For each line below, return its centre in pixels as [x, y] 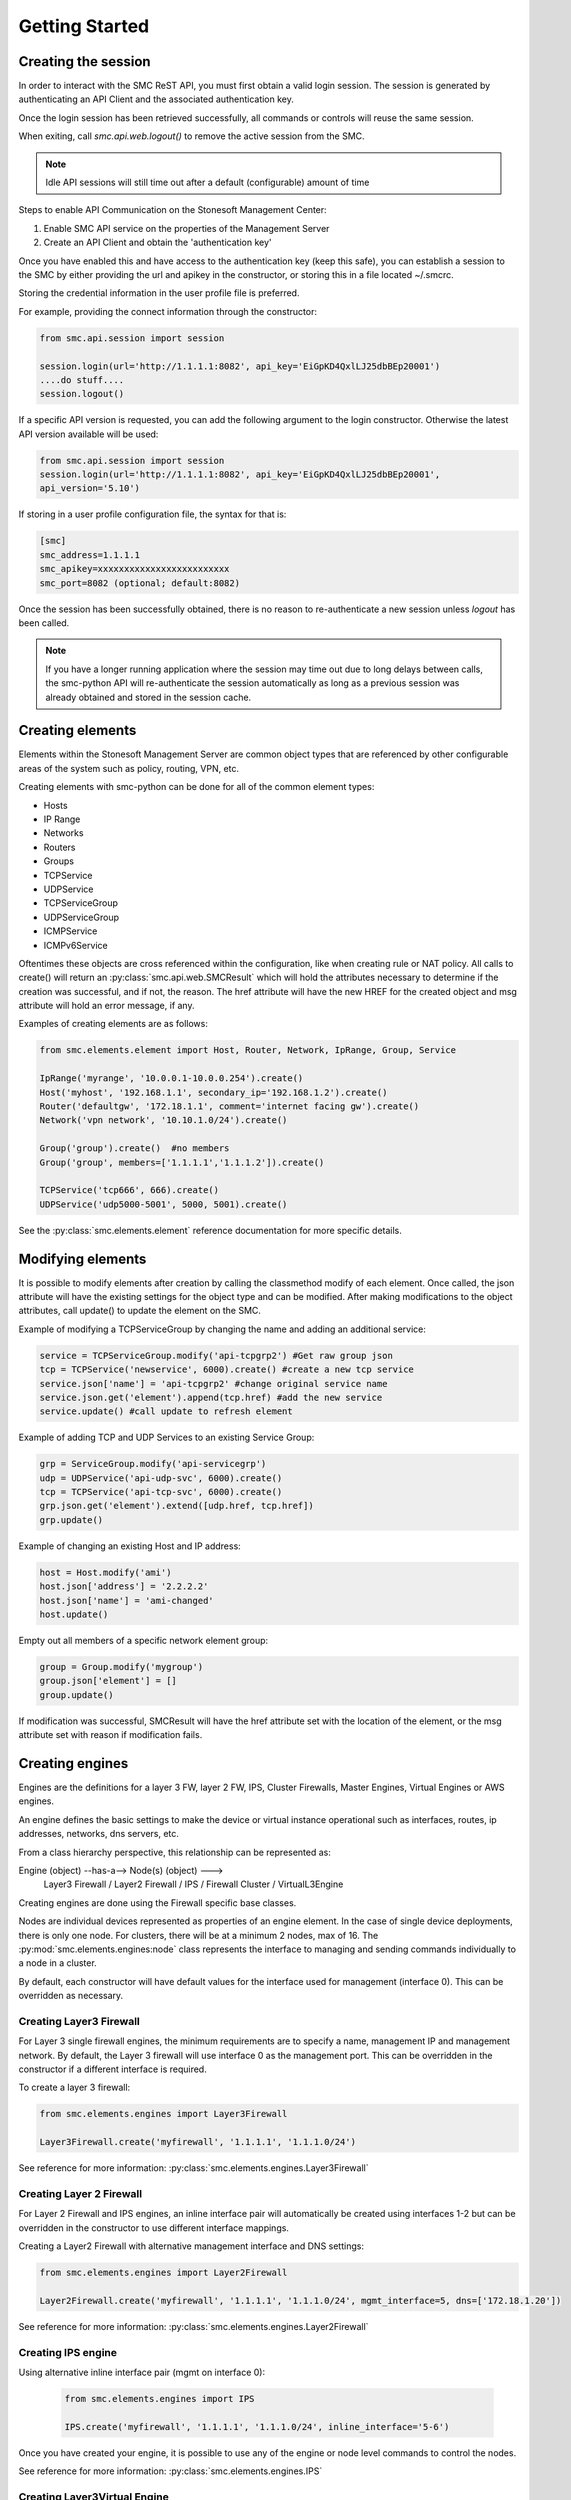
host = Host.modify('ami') [105, 1572]
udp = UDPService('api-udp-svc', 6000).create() [161, 1478]
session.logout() [82, 394]
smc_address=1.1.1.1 [89, 554]
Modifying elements [82, 1258]
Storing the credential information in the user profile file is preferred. [159, 293]
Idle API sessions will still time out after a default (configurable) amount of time [207, 182]
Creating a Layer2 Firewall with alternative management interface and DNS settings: [191, 2246]
